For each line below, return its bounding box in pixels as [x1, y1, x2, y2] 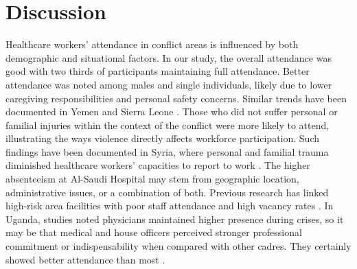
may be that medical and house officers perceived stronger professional [5, 225, 302, 239]
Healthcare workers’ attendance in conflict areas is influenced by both [5, 37, 299, 51]
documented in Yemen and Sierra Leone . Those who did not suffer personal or [5, 104, 338, 119]
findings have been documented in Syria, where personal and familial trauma [5, 144, 329, 159]
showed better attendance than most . [5, 252, 165, 266]
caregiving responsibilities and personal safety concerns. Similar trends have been [5, 91, 347, 105]
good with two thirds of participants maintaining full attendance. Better [5, 64, 310, 78]
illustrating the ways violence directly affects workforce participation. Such [5, 131, 319, 145]
